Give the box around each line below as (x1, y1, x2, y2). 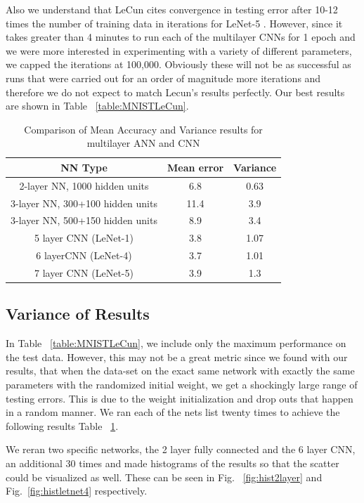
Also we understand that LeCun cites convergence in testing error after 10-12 (6, 2, 338, 16)
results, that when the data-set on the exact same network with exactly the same (6, 363, 355, 378)
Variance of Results (6, 303, 150, 325)
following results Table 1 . (6, 418, 119, 433)
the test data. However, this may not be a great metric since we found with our (6, 349, 348, 364)
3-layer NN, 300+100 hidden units (11, 195, 157, 210)
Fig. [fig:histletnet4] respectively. (6, 483, 148, 498)
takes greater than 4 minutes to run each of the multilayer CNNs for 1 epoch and (6, 30, 356, 44)
